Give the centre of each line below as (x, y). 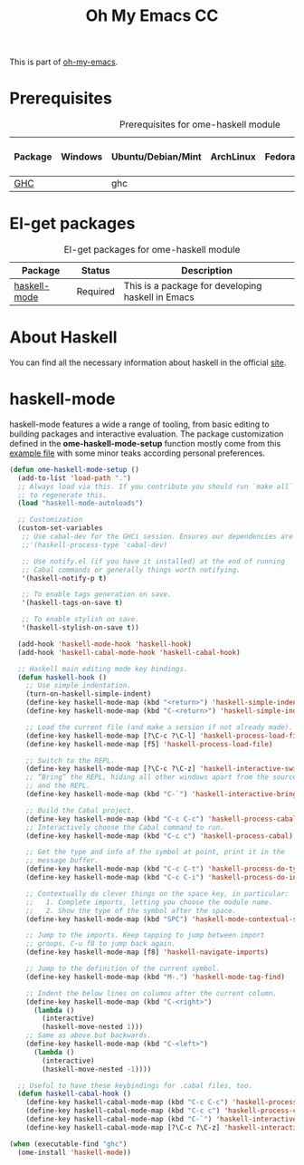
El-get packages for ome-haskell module (152, 250)
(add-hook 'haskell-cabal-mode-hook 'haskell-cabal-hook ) (129, 652)
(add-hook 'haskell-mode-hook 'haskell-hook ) (105, 644)
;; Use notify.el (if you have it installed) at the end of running (153, 561)
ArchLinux (233, 157)
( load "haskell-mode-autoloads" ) (81, 504)
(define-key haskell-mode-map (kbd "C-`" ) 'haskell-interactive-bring (161, 794)
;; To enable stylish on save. (81, 620)
